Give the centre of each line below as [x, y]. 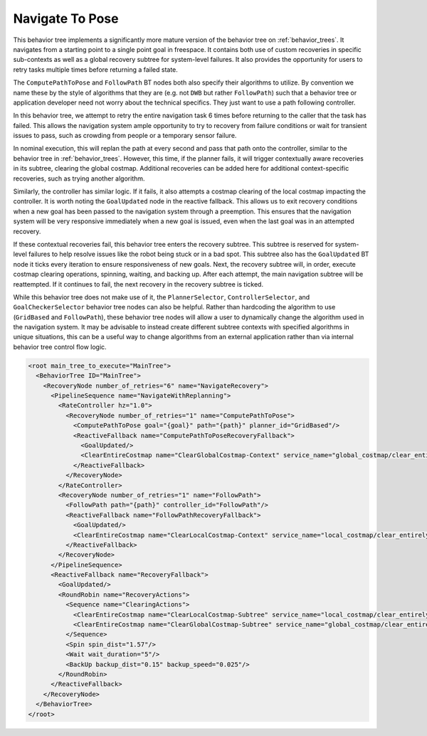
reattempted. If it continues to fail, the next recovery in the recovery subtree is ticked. [138, 284]
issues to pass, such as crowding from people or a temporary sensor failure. [125, 136]
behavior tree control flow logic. [60, 347]
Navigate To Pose [66, 18]
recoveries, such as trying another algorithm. [79, 178]
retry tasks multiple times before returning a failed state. [95, 69]
